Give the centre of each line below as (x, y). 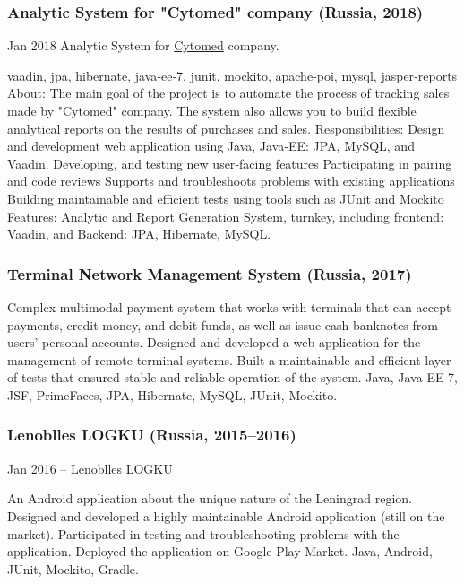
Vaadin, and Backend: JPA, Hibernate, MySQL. (139, 234)
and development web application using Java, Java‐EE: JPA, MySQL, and (211, 146)
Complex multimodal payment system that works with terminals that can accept (229, 306)
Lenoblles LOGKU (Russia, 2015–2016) (152, 435)
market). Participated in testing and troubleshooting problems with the (203, 533)
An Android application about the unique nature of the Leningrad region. (210, 498)
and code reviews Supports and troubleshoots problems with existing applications (231, 181)
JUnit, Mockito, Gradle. (73, 568)
